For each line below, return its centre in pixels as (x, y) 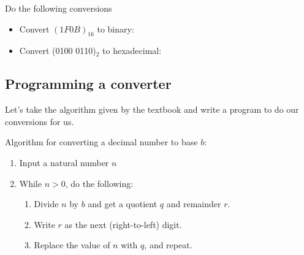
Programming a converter (88, 84)
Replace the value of (72, 245)
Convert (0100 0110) (58, 51)
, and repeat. (168, 245)
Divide (46, 204)
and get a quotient (123, 204)
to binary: (116, 29)
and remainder (194, 204)
